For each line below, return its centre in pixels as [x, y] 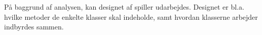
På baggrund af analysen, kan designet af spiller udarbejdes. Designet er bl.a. [124, 7]
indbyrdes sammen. [34, 27]
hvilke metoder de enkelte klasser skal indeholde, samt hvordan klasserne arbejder [131, 16]
